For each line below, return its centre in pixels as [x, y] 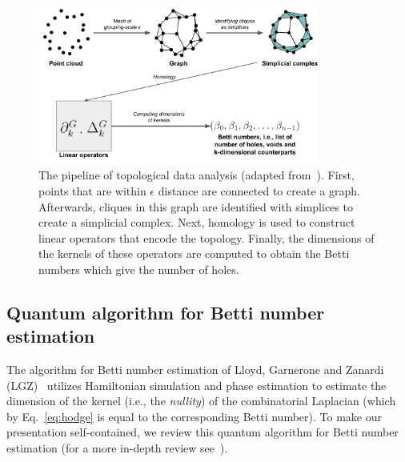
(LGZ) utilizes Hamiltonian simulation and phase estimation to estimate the [196, 385]
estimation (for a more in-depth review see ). [117, 448]
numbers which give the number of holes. [139, 269]
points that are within [92, 190]
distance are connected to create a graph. [259, 190]
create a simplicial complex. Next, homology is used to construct [197, 222]
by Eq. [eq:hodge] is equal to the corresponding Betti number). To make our [194, 416]
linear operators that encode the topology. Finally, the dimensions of [207, 237]
